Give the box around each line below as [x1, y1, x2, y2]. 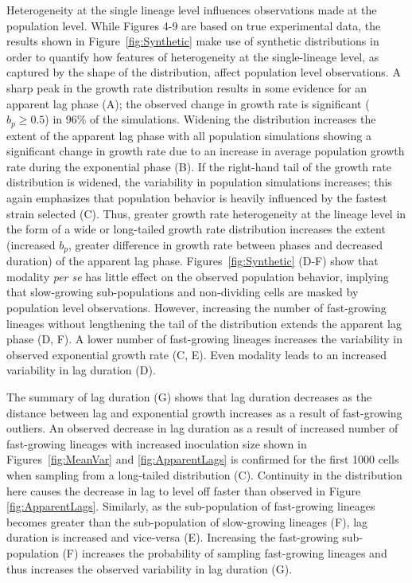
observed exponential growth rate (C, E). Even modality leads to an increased [6, 346, 387, 362]
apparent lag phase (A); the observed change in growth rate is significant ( [6, 95, 370, 112]
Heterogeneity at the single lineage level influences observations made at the [6, 2, 377, 18]
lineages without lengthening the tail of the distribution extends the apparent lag [6, 315, 402, 331]
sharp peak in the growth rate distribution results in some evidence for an [6, 79, 367, 96]
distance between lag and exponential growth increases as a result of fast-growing [6, 404, 402, 421]
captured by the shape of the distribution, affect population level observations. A [6, 64, 401, 80]
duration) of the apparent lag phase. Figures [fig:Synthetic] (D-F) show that [6, 252, 379, 269]
